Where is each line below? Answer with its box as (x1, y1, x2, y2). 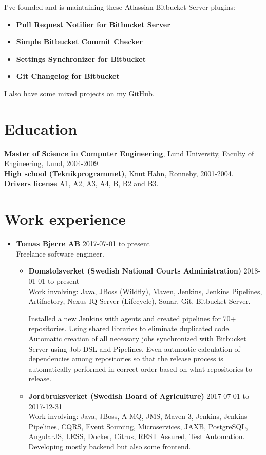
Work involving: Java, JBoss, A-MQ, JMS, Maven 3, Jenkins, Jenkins (28, 411, 248, 422)
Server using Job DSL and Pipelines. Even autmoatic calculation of (28, 343, 240, 354)
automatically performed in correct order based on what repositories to (28, 363, 252, 374)
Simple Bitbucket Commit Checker (16, 36, 143, 47)
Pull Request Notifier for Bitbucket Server (16, 19, 170, 29)
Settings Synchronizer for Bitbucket (16, 53, 146, 64)
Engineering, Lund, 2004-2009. (4, 158, 100, 169)
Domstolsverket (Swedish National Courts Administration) (28, 265, 241, 276)
